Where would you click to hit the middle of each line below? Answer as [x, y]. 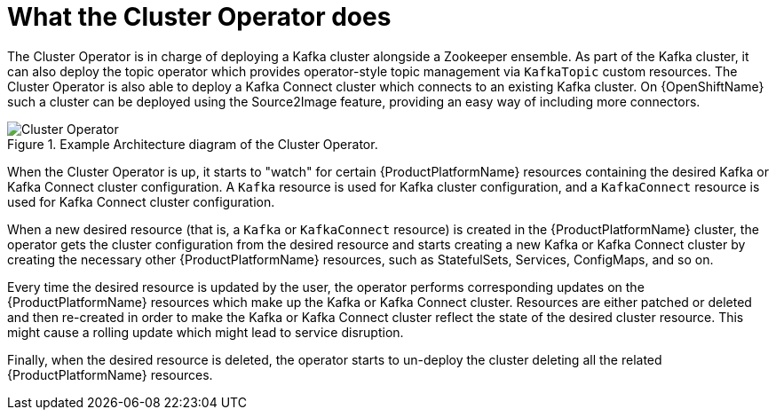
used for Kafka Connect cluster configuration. [141, 201]
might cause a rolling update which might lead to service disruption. [206, 332]
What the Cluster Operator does [199, 17]
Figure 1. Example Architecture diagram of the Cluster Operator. [193, 144]
